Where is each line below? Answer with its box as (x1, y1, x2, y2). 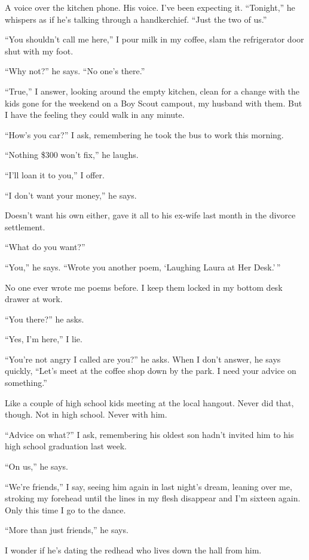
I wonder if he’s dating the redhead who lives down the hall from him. (5, 544, 262, 556)
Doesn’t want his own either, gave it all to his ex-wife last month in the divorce (5, 209, 296, 221)
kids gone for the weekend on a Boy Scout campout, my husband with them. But (5, 96, 302, 109)
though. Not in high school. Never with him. (5, 408, 167, 421)
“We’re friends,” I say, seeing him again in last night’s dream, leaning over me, (5, 480, 292, 492)
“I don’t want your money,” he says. (5, 188, 137, 201)
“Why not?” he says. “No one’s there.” (5, 65, 145, 77)
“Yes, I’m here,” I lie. (5, 333, 82, 345)
